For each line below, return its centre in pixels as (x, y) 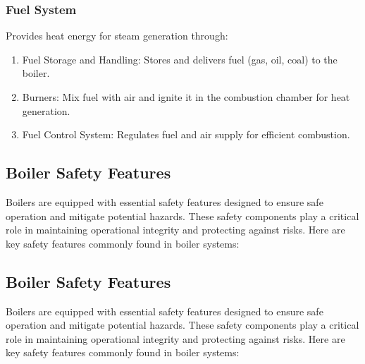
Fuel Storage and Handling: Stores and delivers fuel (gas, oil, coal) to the (180, 59)
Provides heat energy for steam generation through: (117, 36)
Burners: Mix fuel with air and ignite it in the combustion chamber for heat (186, 97)
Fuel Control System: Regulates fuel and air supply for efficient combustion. (186, 134)
